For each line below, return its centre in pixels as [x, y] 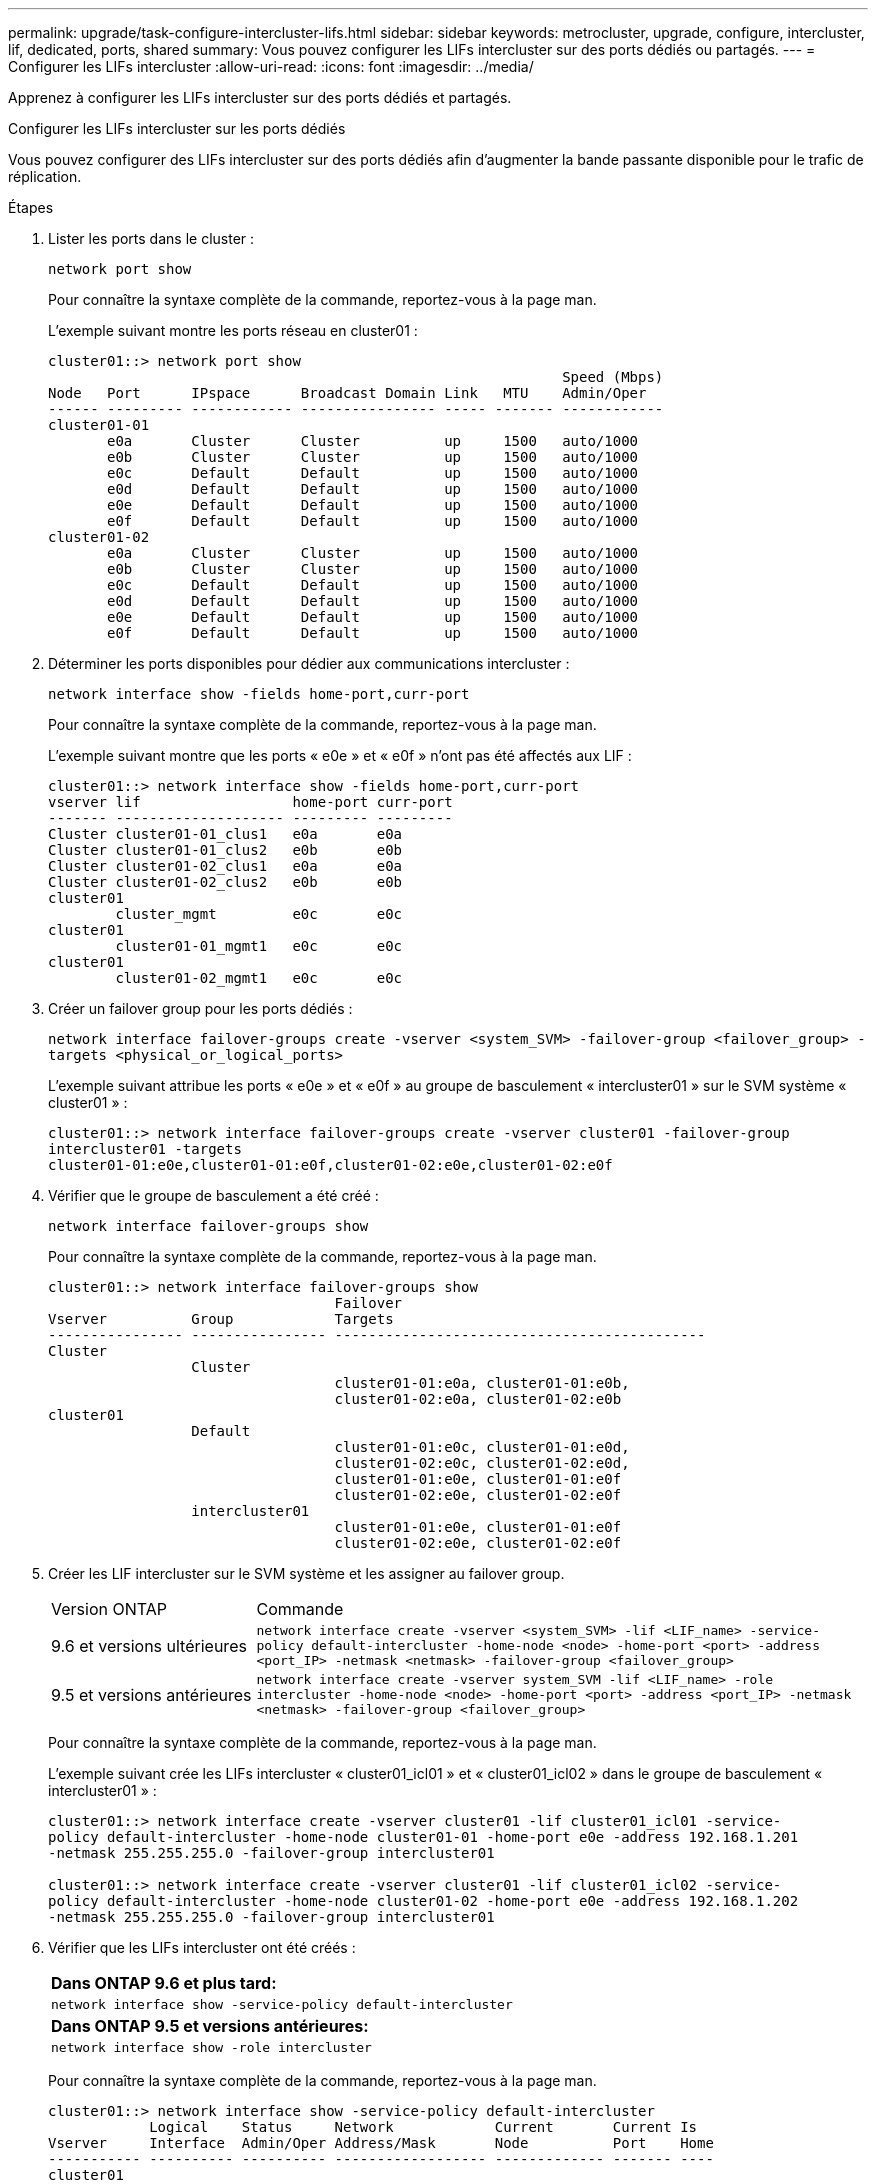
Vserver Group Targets [221, 1319]
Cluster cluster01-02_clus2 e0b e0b [225, 882]
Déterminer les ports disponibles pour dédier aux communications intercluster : [309, 663]
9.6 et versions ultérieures [149, 1645]
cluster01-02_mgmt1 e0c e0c [259, 978]
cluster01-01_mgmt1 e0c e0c [259, 946]
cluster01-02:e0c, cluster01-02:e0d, [482, 1463]
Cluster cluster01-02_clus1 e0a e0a [225, 866]
